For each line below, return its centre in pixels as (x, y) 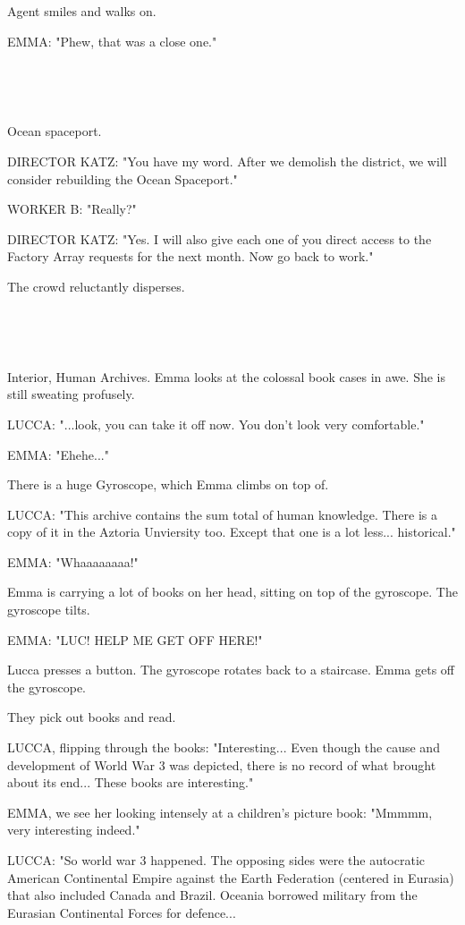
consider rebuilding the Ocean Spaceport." (123, 178)
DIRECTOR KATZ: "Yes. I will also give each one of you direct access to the (220, 238)
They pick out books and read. (92, 717)
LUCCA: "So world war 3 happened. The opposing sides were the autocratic (216, 860)
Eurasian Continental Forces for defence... (122, 912)
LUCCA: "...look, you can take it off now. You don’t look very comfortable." (216, 424)
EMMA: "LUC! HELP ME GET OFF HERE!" (135, 639)
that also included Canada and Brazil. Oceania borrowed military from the (212, 895)
